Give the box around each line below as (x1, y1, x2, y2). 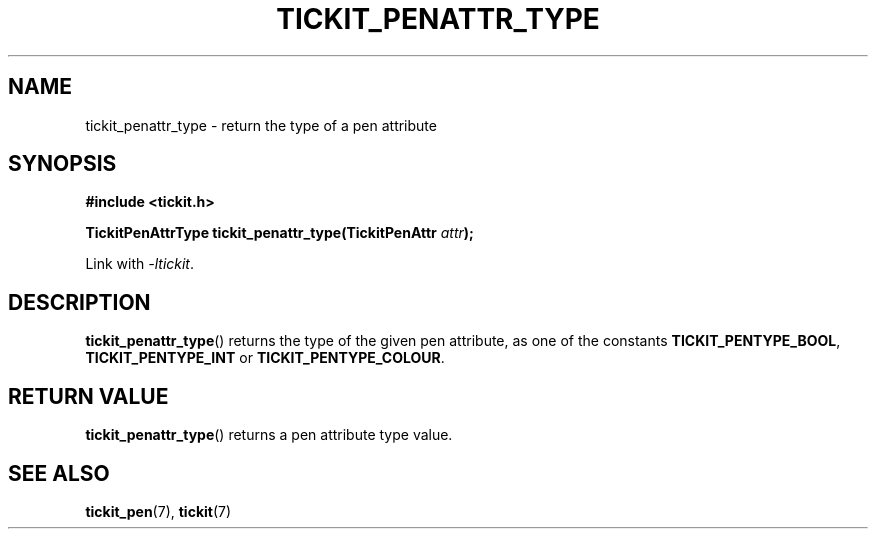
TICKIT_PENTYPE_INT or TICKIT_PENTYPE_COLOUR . (85, 349, 445, 367)
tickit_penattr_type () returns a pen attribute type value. (85, 426, 453, 444)
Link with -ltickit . (85, 255, 195, 273)
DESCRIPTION (8, 289, 151, 315)
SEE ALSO (8, 460, 110, 486)
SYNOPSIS (8, 151, 117, 177)
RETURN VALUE (8, 383, 169, 409)
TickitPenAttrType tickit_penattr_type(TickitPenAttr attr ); (85, 224, 474, 242)
